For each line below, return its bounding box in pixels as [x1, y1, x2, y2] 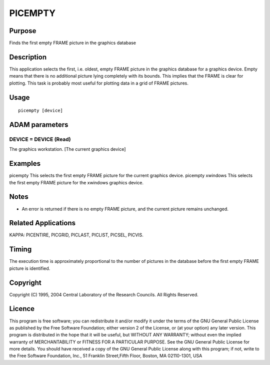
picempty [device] [18, 108, 63, 114]
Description [9, 53, 47, 61]
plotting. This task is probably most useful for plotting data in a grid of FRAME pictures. [9, 80, 188, 86]
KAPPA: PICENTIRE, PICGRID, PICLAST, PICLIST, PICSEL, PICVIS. [9, 232, 143, 238]
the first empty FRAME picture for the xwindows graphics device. [9, 179, 144, 185]
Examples [9, 159, 41, 168]
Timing [9, 245, 32, 254]
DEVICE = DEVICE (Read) [9, 136, 71, 143]
